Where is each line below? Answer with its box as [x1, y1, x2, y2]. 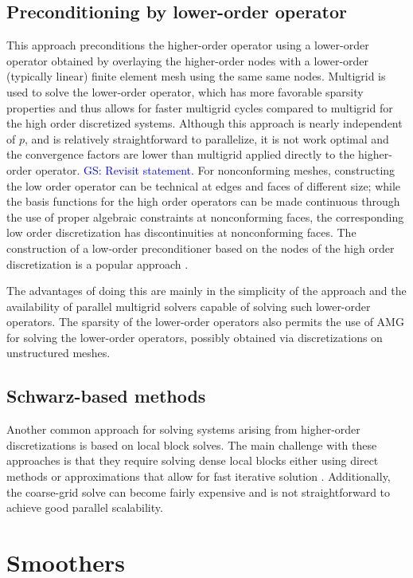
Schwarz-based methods [6, 383, 206, 408]
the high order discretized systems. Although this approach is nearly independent [6, 115, 403, 132]
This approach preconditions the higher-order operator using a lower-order [6, 37, 369, 53]
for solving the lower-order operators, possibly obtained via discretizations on [6, 328, 383, 345]
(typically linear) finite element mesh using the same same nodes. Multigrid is [6, 68, 386, 85]
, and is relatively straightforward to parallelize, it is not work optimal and [25, 130, 389, 147]
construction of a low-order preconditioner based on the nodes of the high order [6, 239, 395, 256]
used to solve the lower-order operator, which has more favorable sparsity [6, 83, 364, 100]
